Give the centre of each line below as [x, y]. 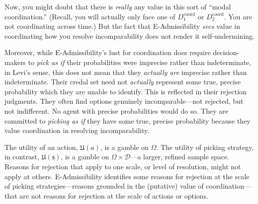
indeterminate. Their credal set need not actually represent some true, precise [123, 82]
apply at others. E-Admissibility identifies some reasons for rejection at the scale [127, 176]
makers [15, 62]
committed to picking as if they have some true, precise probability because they [128, 120]
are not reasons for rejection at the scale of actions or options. [114, 195]
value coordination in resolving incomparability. [77, 130]
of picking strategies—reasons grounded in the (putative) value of [104, 186]
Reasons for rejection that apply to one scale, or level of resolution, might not [123, 166]
